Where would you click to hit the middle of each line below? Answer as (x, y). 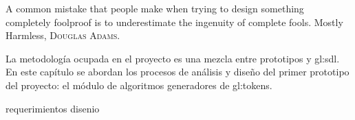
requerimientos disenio (53, 108)
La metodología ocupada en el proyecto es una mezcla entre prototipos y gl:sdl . (173, 58)
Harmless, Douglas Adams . (63, 35)
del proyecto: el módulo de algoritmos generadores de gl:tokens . (139, 85)
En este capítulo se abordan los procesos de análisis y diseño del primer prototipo (177, 72)
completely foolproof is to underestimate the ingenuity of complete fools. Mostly (174, 22)
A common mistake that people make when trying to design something (155, 8)
